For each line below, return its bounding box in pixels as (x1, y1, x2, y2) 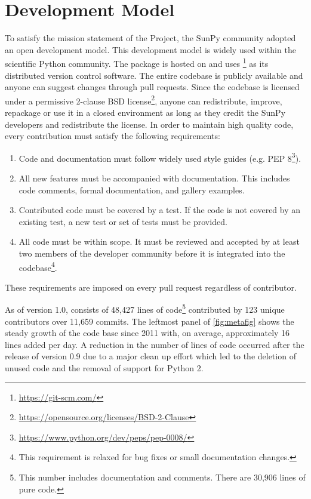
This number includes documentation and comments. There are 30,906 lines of (19, 471, 306, 483)
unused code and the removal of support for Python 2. (5, 362, 204, 374)
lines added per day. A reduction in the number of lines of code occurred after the (5, 338, 304, 350)
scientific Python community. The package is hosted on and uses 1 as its (5, 56, 269, 69)
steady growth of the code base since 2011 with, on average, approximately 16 (5, 326, 290, 339)
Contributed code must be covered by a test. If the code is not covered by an (19, 204, 301, 216)
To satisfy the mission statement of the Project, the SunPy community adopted (5, 32, 296, 44)
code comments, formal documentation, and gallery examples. (19, 183, 245, 196)
